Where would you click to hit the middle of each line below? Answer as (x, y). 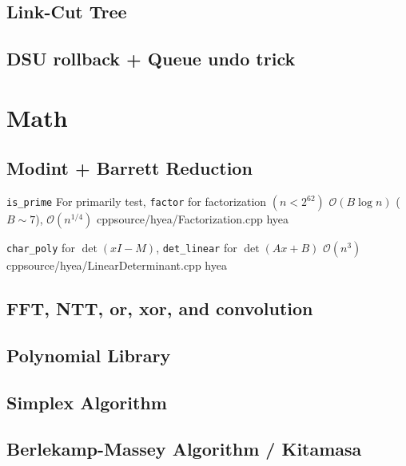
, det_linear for (197, 248)
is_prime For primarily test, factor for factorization (137, 201)
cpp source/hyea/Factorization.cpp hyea (193, 219)
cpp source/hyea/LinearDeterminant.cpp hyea (117, 265)
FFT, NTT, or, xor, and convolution (160, 308)
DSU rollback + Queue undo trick (151, 59)
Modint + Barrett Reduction (129, 168)
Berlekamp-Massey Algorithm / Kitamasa (184, 449)
